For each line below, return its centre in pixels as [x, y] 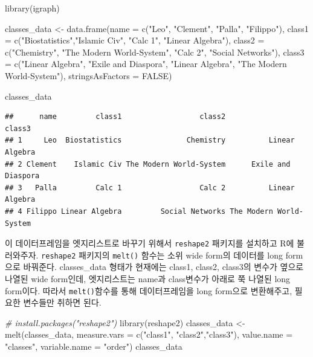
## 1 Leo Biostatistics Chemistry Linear [150, 140]
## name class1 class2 [115, 117]
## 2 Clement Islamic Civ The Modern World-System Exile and [148, 164]
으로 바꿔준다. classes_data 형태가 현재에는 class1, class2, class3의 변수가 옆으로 [154, 267]
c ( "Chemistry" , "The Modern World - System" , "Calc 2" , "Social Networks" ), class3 [155, 52]
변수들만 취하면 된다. [62, 302]
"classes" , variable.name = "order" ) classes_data [94, 346]
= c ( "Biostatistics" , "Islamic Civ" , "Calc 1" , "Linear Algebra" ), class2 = [135, 40]
